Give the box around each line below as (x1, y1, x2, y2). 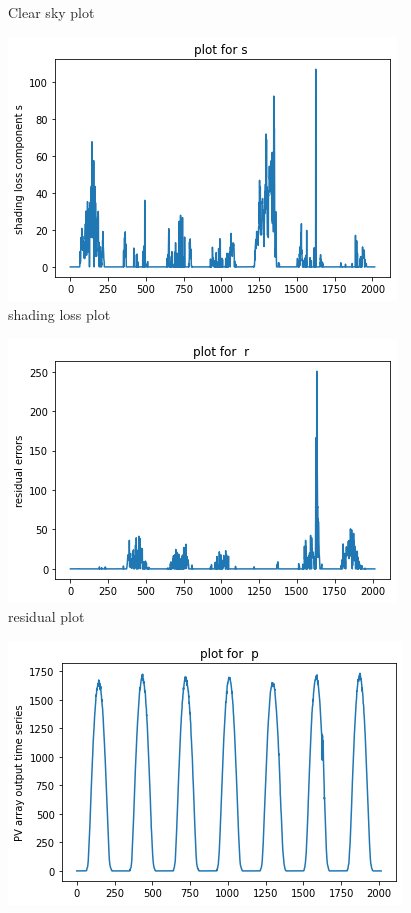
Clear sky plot (8, 2, 95, 22)
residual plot (8, 606, 85, 627)
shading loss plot (8, 304, 111, 325)
